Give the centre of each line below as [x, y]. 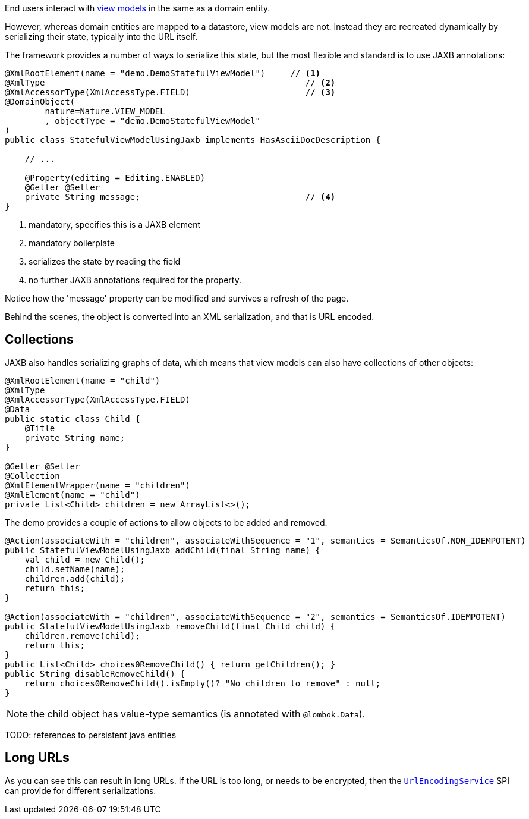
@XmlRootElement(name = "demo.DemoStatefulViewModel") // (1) [163, 73]
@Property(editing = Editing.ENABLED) [115, 178]
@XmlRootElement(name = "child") [83, 380]
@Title [40, 428]
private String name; [75, 437]
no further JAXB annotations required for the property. [135, 280]
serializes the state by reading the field [105, 261]
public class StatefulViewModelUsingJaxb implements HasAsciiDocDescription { [193, 140]
